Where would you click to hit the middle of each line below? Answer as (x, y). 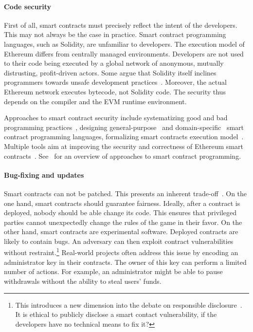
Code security (28, 6)
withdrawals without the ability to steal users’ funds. (83, 281)
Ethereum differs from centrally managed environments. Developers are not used (124, 53)
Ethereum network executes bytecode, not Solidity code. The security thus (115, 91)
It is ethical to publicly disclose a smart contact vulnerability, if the (116, 314)
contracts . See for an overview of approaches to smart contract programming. (123, 156)
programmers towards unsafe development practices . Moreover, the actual (115, 82)
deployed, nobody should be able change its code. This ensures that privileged (120, 212)
